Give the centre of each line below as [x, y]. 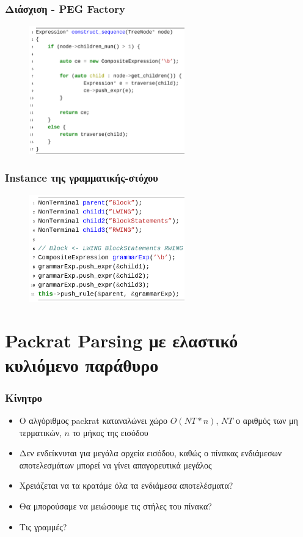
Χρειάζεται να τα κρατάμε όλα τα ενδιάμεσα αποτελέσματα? [126, 485]
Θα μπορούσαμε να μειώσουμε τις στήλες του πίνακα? [115, 506]
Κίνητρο [24, 397]
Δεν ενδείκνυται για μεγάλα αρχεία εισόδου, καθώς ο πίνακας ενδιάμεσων [150, 453]
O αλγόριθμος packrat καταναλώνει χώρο [93, 420]
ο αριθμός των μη [267, 420]
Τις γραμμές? [43, 526]
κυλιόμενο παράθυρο [82, 364]
